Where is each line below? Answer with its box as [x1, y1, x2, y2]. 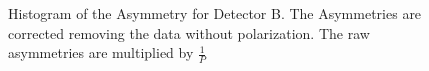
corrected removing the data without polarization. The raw [8, 22, 370, 43]
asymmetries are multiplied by [8, 42, 194, 63]
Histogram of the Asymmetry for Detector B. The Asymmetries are [8, 3, 422, 23]
